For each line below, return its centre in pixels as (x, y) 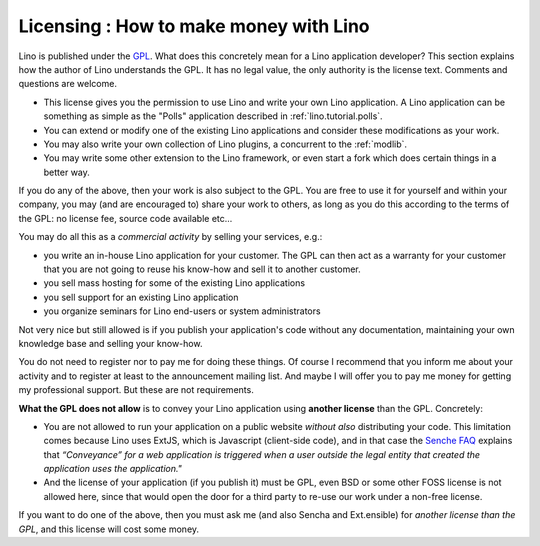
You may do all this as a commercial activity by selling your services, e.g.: (170, 237)
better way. (66, 172)
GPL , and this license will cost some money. (109, 529)
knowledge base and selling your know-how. (110, 343)
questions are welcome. (67, 84)
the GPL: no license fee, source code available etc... (125, 218)
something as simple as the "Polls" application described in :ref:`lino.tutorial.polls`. (213, 116)
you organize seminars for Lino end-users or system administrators (182, 311)
